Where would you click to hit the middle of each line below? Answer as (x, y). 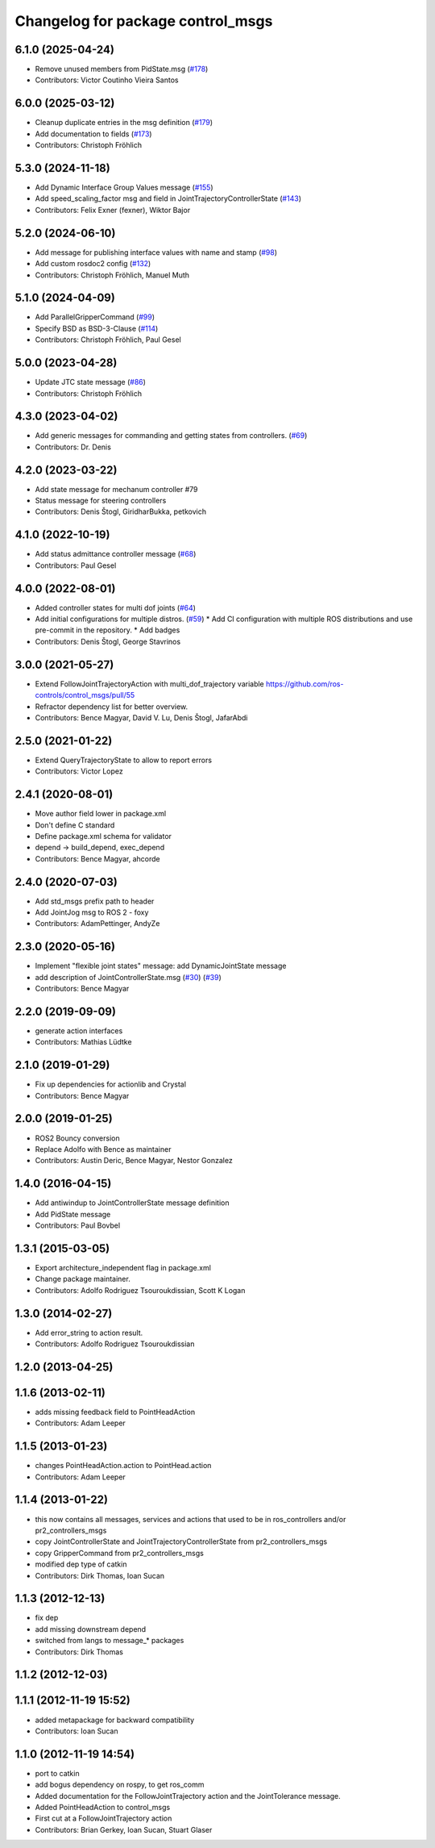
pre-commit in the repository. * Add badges (108, 630)
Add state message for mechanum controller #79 (116, 489)
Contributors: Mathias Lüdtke (83, 1042)
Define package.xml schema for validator (104, 836)
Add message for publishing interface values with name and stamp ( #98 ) (156, 252)
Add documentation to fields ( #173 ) (93, 134)
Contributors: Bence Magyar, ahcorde (97, 858)
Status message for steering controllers (101, 501)
